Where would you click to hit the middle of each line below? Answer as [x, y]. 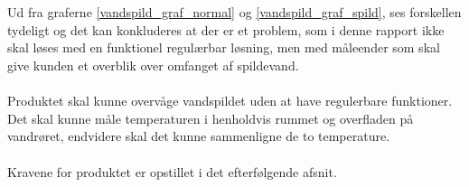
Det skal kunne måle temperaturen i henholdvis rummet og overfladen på [211, 118]
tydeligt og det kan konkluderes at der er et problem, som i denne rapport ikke [226, 29]
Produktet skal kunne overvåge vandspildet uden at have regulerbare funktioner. [230, 101]
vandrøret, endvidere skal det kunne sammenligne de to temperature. [199, 136]
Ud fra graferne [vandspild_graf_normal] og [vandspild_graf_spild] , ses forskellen [234, 12]
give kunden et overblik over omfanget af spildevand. [153, 65]
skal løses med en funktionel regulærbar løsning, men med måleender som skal [224, 47]
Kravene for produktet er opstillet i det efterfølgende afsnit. [172, 171]
